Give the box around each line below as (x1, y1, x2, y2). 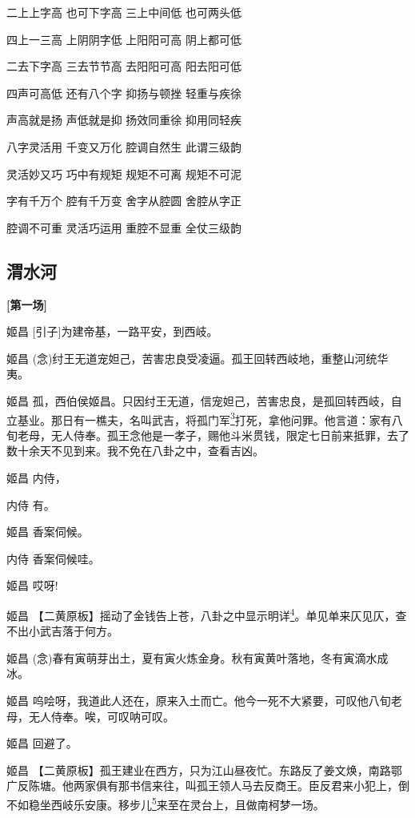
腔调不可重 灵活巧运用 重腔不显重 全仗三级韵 (6, 219, 241, 236)
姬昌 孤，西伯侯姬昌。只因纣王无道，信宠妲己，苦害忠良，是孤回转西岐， (6, 392, 391, 409)
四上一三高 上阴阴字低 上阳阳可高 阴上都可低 (6, 30, 241, 47)
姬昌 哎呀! (6, 577, 58, 594)
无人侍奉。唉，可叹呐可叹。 (28, 707, 174, 724)
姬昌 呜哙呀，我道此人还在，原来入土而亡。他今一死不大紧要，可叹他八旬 (6, 691, 391, 708)
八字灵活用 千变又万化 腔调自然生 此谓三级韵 (6, 138, 241, 155)
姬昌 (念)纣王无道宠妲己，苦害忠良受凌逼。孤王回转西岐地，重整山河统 (6, 349, 377, 366)
